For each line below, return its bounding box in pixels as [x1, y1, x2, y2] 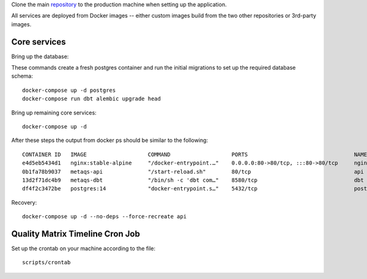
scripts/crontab [22, 259, 71, 266]
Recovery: [11, 199, 37, 206]
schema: [11, 72, 33, 80]
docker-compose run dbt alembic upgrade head [22, 95, 161, 102]
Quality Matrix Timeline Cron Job [11, 228, 140, 239]
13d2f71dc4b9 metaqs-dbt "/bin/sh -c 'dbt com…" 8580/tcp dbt [22, 176, 364, 184]
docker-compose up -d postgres [22, 86, 116, 94]
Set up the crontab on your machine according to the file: [11, 245, 156, 252]
